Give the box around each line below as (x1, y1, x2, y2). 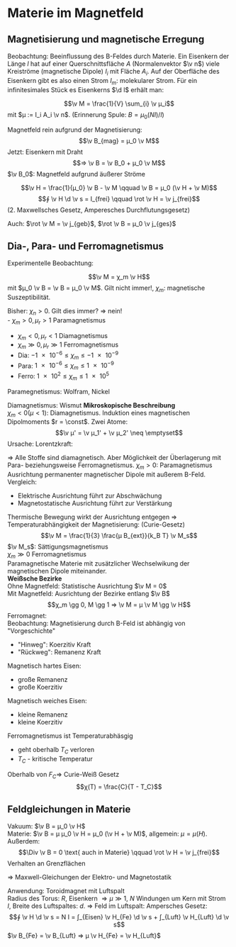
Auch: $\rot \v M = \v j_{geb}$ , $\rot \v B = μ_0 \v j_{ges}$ (7, 220, 176, 228)
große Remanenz (17, 675, 69, 683)
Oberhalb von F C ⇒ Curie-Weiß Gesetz (7, 770, 120, 780)
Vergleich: (7, 478, 37, 486)
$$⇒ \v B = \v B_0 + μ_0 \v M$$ (72, 159, 166, 167)
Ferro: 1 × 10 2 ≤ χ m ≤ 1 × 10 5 (17, 371, 110, 382)
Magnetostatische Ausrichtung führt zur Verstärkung (17, 499, 172, 508)
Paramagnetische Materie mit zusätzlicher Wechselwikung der (7, 559, 190, 568)
